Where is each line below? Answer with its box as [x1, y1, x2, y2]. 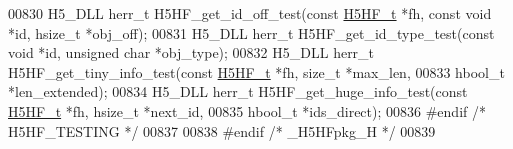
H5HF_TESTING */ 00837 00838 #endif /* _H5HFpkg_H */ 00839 [8, 120, 436, 141]
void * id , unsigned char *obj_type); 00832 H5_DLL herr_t [8, 42, 375, 63]
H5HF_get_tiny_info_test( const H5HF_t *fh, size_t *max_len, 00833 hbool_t [8, 61, 505, 82]
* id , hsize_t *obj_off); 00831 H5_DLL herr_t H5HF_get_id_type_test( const [8, 22, 495, 43]
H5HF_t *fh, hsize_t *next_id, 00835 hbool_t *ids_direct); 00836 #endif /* [8, 100, 486, 121]
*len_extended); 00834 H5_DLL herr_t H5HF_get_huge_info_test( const [8, 81, 468, 102]
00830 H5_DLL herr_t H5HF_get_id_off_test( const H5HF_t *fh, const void [8, 3, 492, 23]
